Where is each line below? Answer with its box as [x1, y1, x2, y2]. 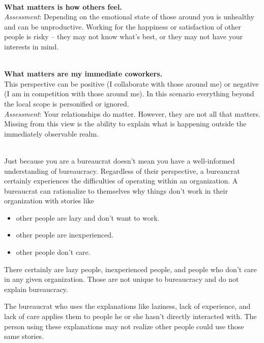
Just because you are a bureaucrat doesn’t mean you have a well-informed [4, 155, 235, 166]
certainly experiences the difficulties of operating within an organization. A [4, 175, 238, 186]
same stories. [4, 331, 44, 341]
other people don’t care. [16, 247, 91, 257]
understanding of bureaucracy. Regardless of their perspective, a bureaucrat [4, 165, 240, 176]
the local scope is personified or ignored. [4, 98, 129, 109]
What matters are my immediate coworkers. [4, 68, 162, 79]
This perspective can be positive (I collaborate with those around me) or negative [4, 78, 259, 89]
